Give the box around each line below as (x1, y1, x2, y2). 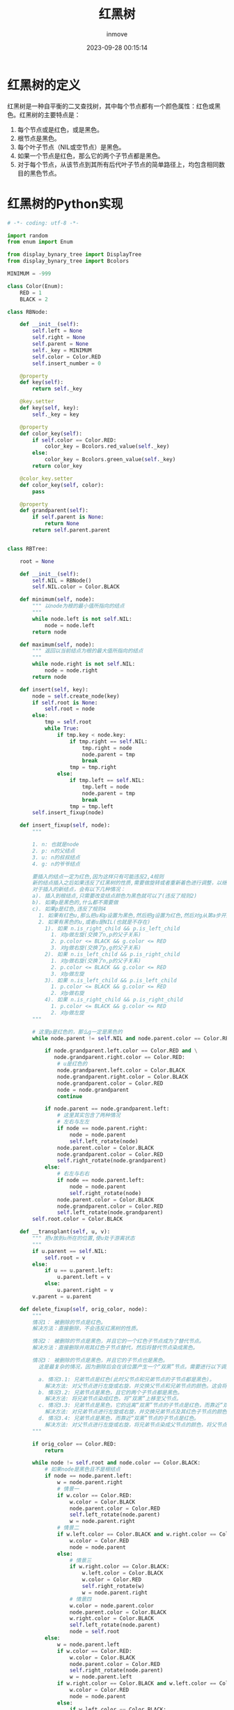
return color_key (32, 463, 82, 470)
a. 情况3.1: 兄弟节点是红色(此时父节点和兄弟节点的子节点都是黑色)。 (38, 1376, 215, 1383)
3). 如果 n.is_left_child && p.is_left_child (44, 977, 177, 984)
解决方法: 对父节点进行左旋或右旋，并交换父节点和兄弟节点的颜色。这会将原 (44, 1382, 233, 1389)
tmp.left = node (81, 783, 130, 790)
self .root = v (44, 1254, 86, 1261)
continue (56, 1093, 82, 1100)
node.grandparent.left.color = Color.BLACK (56, 1067, 186, 1074)
